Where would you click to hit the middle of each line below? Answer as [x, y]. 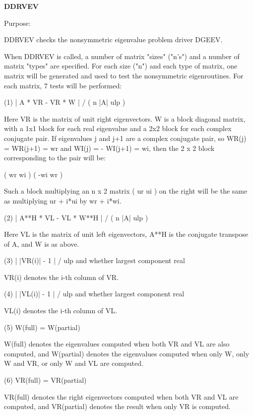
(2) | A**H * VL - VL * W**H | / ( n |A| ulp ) [76, 217]
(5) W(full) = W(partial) [42, 327]
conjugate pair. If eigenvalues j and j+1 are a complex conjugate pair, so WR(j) [125, 138]
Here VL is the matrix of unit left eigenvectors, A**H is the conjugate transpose [126, 234]
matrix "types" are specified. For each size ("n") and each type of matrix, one [121, 66]
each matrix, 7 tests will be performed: [63, 85]
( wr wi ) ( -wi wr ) [33, 174]
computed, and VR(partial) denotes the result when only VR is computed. [117, 406]
